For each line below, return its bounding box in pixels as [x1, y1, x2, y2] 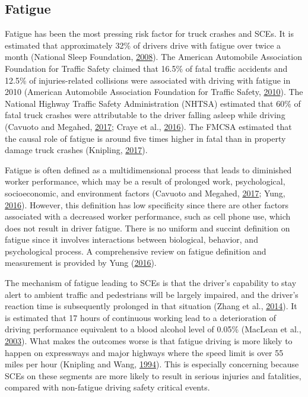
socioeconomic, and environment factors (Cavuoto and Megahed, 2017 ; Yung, [5, 186, 285, 199]
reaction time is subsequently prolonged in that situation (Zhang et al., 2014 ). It [5, 300, 297, 312]
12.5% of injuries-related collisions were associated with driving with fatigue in [5, 74, 291, 86]
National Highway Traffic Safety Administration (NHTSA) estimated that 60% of [5, 97, 301, 109]
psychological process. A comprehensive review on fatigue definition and [5, 244, 266, 257]
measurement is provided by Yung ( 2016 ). [5, 256, 157, 269]
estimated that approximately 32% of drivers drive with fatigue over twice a [5, 39, 281, 51]
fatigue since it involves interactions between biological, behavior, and [5, 233, 258, 246]
